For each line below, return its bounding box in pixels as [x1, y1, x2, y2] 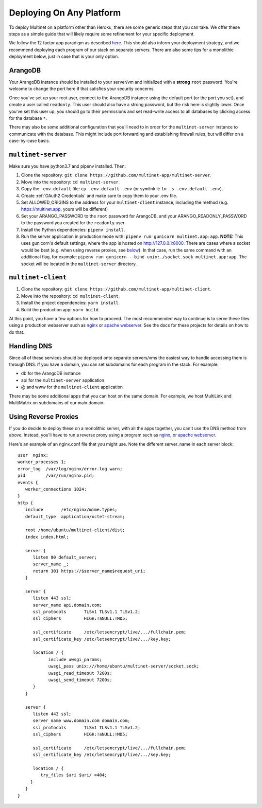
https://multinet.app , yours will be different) [21, 206, 108, 212]
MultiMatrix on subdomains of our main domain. [9, 400, 105, 406]
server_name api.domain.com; [33, 602, 102, 608]
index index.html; [25, 534, 69, 539]
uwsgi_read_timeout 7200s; [48, 670, 113, 676]
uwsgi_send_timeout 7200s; [48, 677, 113, 682]
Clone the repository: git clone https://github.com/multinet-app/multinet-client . [21, 286, 212, 292]
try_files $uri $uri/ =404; [40, 772, 108, 778]
